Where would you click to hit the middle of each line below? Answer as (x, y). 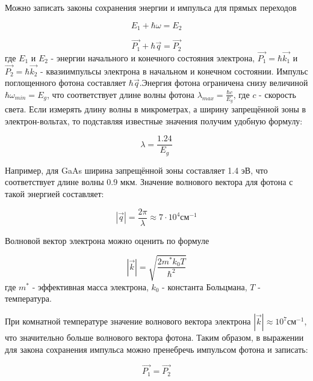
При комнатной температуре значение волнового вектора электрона (128, 321)
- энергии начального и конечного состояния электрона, (153, 57)
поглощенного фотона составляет (66, 83)
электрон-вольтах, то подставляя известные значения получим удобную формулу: (154, 120)
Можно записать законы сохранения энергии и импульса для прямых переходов (151, 7)
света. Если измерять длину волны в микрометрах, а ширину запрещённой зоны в (156, 109)
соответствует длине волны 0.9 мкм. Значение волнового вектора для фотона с (149, 182)
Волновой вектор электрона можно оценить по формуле (107, 240)
